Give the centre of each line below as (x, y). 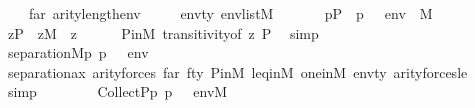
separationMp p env (78, 52)
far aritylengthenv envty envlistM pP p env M (230, 13)
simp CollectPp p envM (117, 91)
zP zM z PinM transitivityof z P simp (163, 32)
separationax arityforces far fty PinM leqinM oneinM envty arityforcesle (237, 71)
